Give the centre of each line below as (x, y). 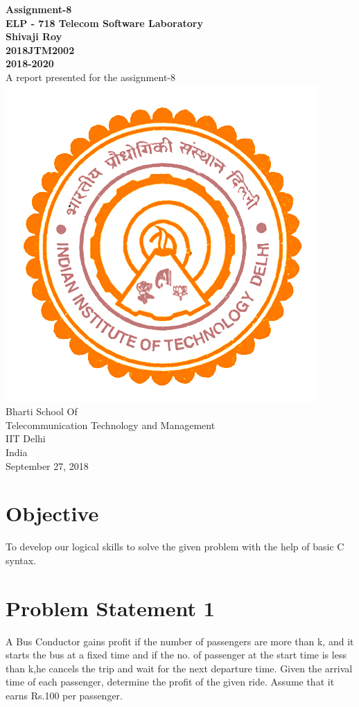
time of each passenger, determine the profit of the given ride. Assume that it (170, 682)
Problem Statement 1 (110, 608)
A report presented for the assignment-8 (90, 77)
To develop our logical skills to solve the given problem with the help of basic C (175, 547)
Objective (52, 513)
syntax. (21, 560)
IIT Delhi (26, 438)
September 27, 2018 (47, 465)
